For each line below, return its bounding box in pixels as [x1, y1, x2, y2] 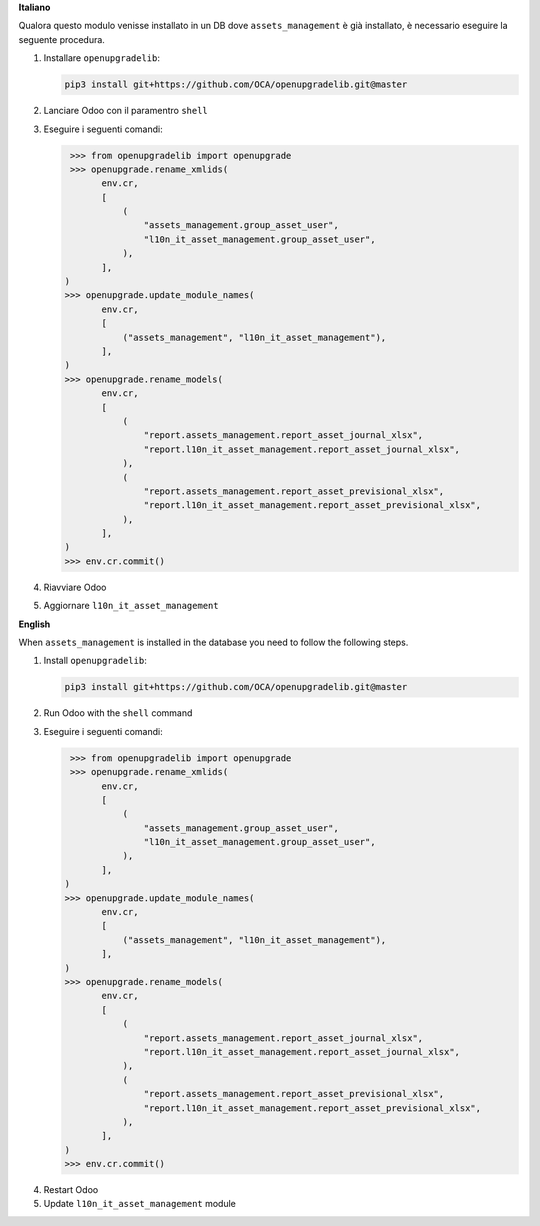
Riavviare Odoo [43, 581, 107, 593]
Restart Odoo [43, 1184, 99, 1196]
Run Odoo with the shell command [43, 707, 193, 719]
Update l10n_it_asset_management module [43, 1198, 237, 1210]
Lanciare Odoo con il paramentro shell [43, 105, 209, 117]
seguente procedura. [18, 33, 105, 45]
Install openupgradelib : [43, 655, 147, 667]
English [18, 618, 51, 630]
